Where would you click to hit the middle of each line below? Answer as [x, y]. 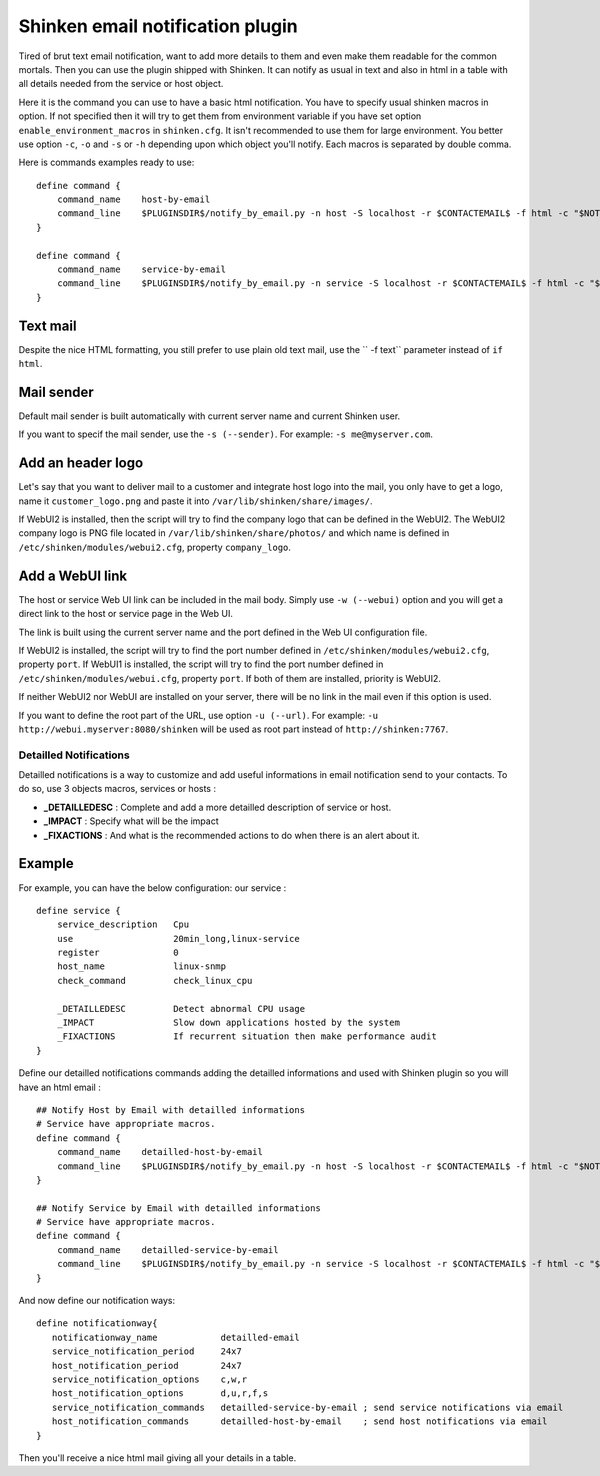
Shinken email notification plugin [158, 26]
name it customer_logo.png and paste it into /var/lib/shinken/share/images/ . [196, 501]
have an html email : [60, 1087]
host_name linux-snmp [141, 966]
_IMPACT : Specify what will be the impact [131, 821]
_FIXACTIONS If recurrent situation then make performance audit [246, 1036]
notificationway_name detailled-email [175, 1337]
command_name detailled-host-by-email [160, 1152]
